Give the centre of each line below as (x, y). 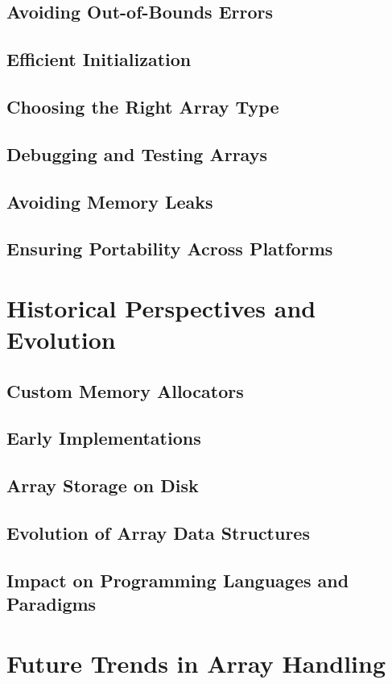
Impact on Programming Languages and (178, 580)
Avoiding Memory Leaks (110, 201)
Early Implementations (104, 438)
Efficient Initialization (99, 59)
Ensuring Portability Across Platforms (170, 249)
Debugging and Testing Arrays (137, 153)
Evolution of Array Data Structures (158, 532)
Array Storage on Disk (103, 485)
